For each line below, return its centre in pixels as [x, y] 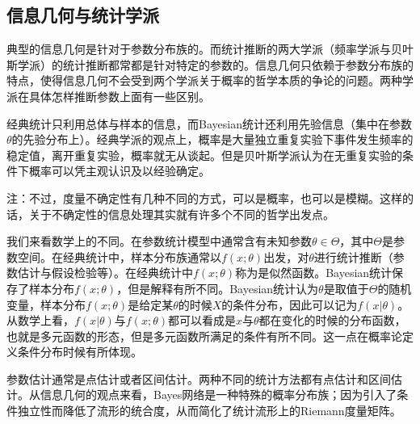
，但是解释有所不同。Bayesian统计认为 [218, 288]
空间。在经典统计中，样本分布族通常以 [119, 256]
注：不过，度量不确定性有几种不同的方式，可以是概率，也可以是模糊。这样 [204, 197]
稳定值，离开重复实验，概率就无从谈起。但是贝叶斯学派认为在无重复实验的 [204, 155]
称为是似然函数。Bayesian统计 [314, 273]
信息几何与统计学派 [83, 15]
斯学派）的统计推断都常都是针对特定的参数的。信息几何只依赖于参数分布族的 [210, 64]
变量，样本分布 [46, 304]
